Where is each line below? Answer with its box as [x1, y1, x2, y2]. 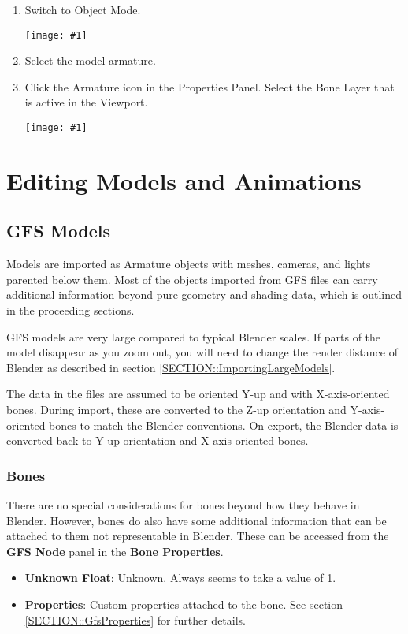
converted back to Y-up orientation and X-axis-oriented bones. [6, 432, 309, 449]
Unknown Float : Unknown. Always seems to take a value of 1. [24, 569, 336, 586]
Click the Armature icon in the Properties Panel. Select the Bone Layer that [24, 78, 395, 95]
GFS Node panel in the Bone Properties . [6, 543, 224, 559]
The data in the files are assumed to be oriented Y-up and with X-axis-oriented [6, 386, 390, 402]
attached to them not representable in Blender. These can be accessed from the [6, 528, 389, 544]
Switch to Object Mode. [24, 2, 141, 17]
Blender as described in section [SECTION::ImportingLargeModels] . [6, 359, 336, 375]
